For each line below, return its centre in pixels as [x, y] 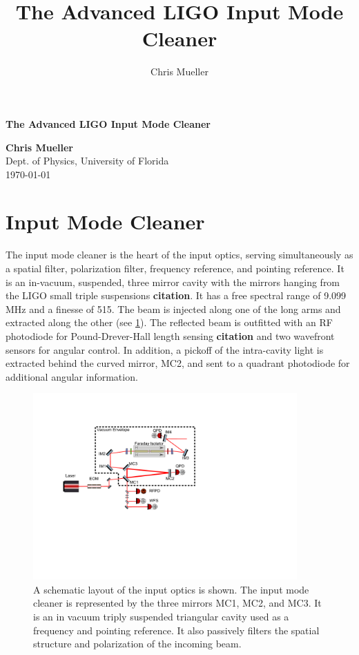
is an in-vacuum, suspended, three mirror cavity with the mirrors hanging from [173, 282]
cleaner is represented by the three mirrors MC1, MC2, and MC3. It [177, 603]
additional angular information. [72, 376]
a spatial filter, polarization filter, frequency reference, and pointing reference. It [175, 268]
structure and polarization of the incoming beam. [137, 644]
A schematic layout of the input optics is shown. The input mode [171, 589]
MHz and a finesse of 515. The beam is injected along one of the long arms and [173, 308]
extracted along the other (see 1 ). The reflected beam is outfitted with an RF [169, 322]
